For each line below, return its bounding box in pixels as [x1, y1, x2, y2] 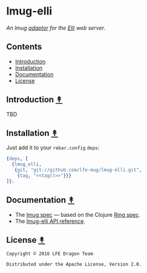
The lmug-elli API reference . [15, 217, 86, 225]
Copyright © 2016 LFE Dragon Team [6, 251, 94, 257]
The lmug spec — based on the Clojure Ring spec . [15, 211, 141, 218]
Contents [6, 42, 42, 52]
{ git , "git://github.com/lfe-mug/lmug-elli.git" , [14, 167, 142, 173]
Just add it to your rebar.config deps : [6, 144, 100, 152]
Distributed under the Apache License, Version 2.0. [6, 262, 142, 268]
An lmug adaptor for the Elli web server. [6, 24, 106, 31]
